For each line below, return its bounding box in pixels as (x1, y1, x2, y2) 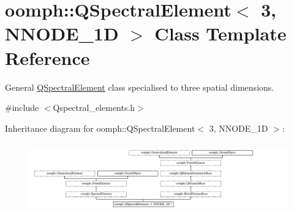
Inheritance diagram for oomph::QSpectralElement (5, 121, 195, 134)
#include (5, 101, 39, 114)
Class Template (154, 21, 287, 46)
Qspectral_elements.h (53, 101, 135, 114)
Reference (5, 45, 90, 70)
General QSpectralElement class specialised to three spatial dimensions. (5, 80, 274, 93)
